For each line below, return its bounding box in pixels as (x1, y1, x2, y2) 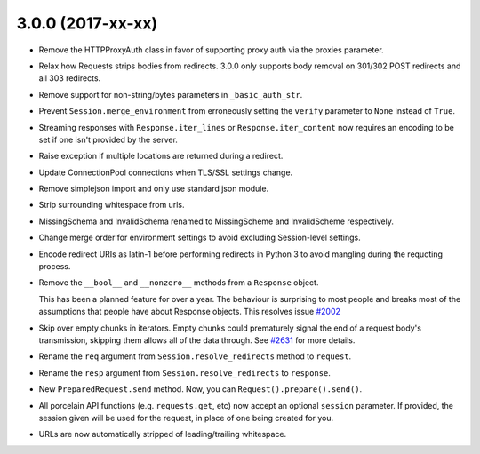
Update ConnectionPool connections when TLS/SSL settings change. (38, 167, 293, 178)
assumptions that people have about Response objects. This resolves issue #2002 (38, 307, 341, 317)
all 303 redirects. (38, 73, 101, 84)
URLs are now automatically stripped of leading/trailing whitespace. (38, 429, 287, 440)
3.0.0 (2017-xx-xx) (16, 13, 158, 33)
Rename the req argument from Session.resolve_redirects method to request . (38, 351, 352, 362)
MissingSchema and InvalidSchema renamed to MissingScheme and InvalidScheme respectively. (38, 216, 395, 227)
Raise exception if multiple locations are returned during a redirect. (38, 151, 284, 162)
